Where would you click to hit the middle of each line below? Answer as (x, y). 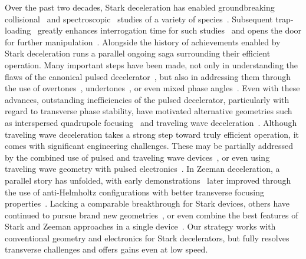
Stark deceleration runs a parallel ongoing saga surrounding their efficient (138, 53)
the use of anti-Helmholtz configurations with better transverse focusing (134, 192)
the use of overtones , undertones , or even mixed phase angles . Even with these (152, 88)
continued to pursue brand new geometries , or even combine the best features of (152, 215)
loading (18, 30)
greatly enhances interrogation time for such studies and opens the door (170, 30)
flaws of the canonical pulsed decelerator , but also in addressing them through (148, 76)
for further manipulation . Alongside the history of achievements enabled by (143, 41)
